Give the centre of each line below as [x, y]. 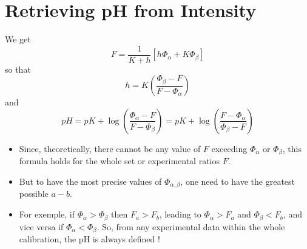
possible [34, 194]
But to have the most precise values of [90, 181]
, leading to [180, 214]
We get [18, 39]
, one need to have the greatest [238, 181]
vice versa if [41, 226]
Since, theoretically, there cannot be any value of [110, 148]
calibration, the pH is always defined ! [89, 238]
